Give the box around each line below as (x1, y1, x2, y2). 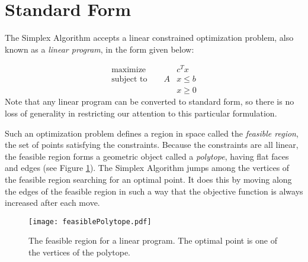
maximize (111, 66, 146, 75)
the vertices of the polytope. (28, 246, 131, 258)
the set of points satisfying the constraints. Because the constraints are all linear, (5, 138, 299, 151)
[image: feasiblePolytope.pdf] (28, 217, 152, 226)
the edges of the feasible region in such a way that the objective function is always (5, 185, 303, 197)
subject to (111, 75, 147, 84)
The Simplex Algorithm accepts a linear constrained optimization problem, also (5, 31, 294, 44)
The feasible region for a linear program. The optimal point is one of (28, 234, 277, 247)
